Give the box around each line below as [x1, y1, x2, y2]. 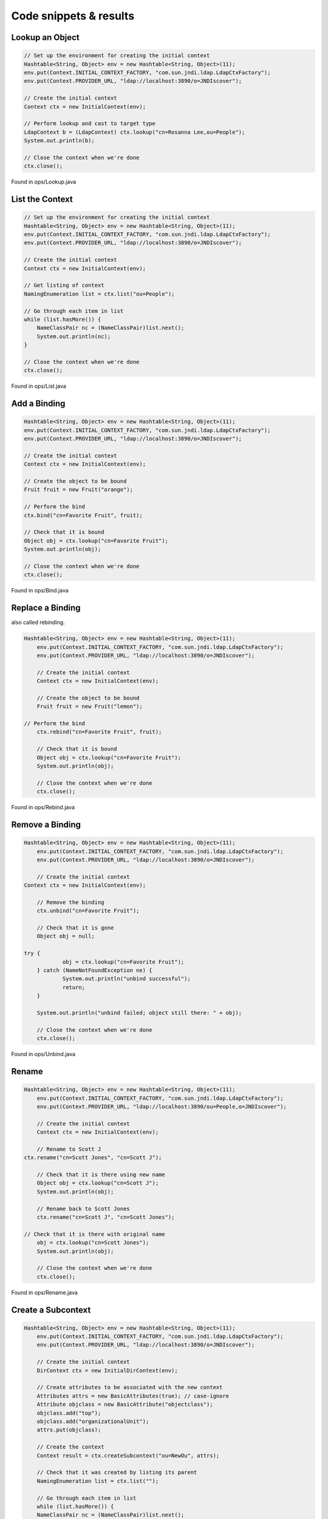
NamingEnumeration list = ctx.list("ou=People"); [24, 290, 175, 297]
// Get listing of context [24, 282, 104, 289]
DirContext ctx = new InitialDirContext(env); [36, 1367, 179, 1374]
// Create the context [36, 1444, 104, 1450]
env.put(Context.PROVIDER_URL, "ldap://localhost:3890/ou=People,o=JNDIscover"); [36, 1103, 287, 1110]
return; [62, 984, 85, 990]
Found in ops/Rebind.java [11, 804, 75, 811]
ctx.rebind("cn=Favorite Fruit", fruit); [36, 729, 162, 735]
